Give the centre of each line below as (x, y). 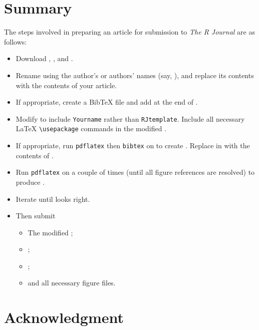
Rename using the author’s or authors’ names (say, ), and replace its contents (135, 75)
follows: (16, 41)
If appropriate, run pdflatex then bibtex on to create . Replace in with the (133, 145)
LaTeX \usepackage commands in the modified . (91, 128)
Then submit (36, 216)
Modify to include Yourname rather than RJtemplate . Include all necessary (130, 118)
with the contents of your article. (66, 85)
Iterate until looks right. (53, 199)
